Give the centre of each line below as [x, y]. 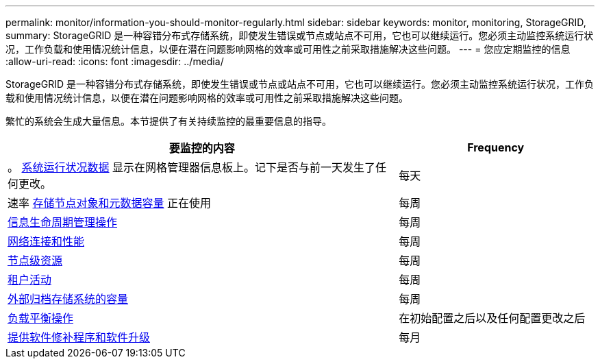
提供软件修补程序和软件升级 [79, 337]
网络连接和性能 [46, 241]
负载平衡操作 [41, 318]
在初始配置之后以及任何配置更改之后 [492, 318]
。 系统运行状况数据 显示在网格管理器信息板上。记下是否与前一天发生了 [192, 167]
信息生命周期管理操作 [63, 222]
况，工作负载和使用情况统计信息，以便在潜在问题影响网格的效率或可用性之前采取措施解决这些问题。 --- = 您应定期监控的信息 [288, 49]
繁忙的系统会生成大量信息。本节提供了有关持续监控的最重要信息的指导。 [168, 121]
